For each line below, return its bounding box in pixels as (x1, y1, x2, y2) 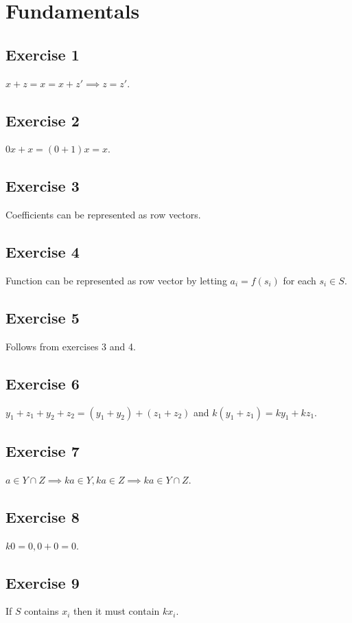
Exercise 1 (5, 43, 80, 65)
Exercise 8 (5, 506, 80, 527)
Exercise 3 (5, 175, 80, 196)
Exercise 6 (5, 372, 80, 394)
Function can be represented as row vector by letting (5, 273, 227, 287)
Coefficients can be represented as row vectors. (5, 207, 201, 222)
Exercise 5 (5, 306, 80, 328)
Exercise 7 (5, 440, 80, 461)
